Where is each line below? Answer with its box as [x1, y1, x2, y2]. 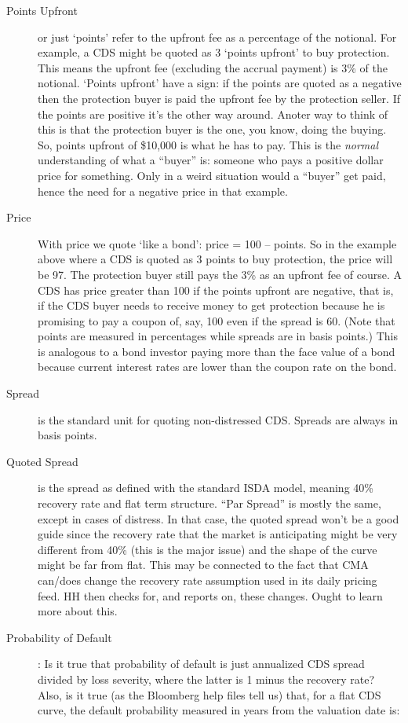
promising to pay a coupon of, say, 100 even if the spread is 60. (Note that [38, 312, 395, 328]
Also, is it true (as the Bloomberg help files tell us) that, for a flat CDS [38, 686, 381, 703]
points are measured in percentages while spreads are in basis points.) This [38, 328, 398, 344]
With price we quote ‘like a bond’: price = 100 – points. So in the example [38, 235, 397, 251]
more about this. [38, 603, 118, 619]
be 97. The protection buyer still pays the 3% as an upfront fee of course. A [38, 266, 403, 282]
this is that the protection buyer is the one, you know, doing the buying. [38, 121, 387, 138]
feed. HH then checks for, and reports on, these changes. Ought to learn [38, 587, 383, 604]
